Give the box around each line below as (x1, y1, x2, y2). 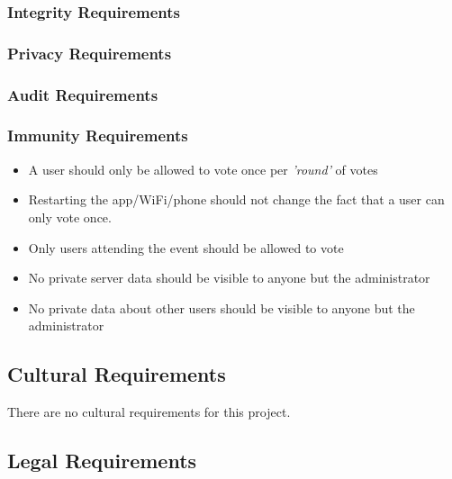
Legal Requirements (7, 447, 197, 474)
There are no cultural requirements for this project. (7, 402, 291, 421)
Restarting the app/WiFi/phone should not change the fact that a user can (28, 190, 445, 209)
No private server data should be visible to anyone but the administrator (28, 268, 430, 287)
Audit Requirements (7, 83, 158, 105)
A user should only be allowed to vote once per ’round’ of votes (28, 159, 378, 178)
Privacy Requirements (7, 41, 172, 64)
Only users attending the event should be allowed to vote (28, 238, 344, 257)
